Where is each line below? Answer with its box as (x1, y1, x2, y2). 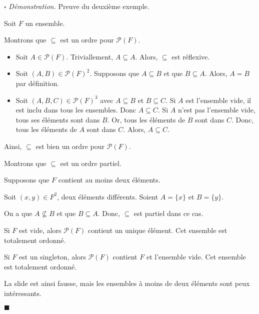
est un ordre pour (60, 34, 114, 45)
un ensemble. (25, 17, 65, 28)
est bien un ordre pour (35, 140, 104, 151)
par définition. (15, 77, 59, 88)
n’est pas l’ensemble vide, (177, 104, 255, 115)
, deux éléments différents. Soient (57, 191, 158, 201)
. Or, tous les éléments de (107, 114, 185, 124)
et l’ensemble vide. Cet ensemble (146, 251, 246, 262)
